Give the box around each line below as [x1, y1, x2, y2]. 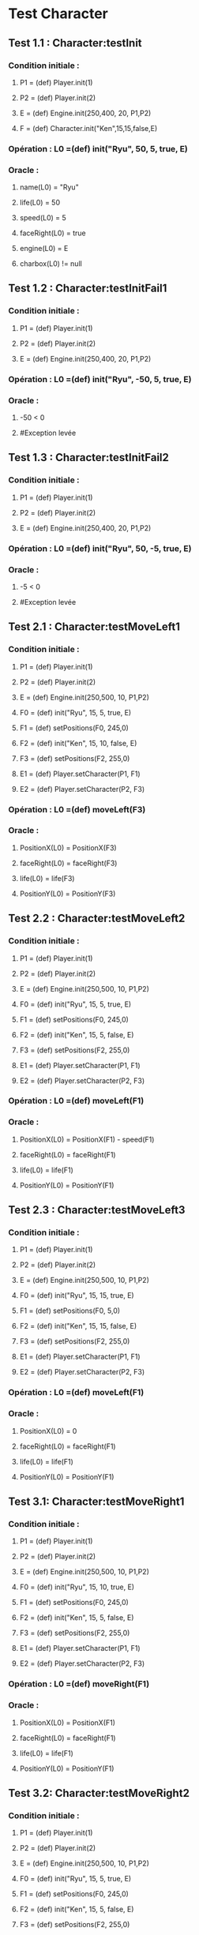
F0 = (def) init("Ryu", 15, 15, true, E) [19, 1291, 134, 1300]
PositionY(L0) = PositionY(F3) [19, 889, 116, 898]
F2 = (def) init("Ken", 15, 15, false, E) [19, 1322, 137, 1331]
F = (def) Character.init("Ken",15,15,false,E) [19, 123, 158, 133]
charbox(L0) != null [19, 259, 83, 268]
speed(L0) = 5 [19, 213, 67, 223]
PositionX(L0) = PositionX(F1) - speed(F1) [19, 1134, 155, 1144]
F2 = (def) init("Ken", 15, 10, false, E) [19, 738, 137, 748]
